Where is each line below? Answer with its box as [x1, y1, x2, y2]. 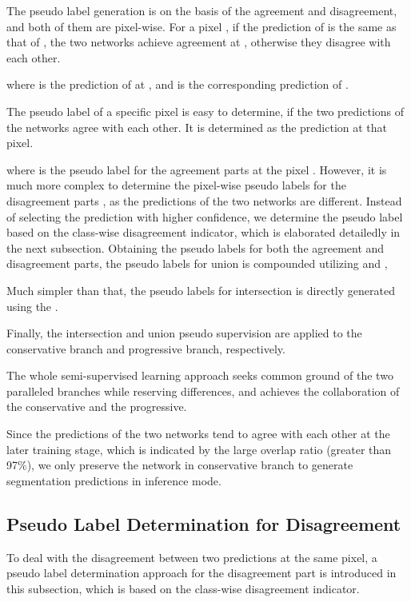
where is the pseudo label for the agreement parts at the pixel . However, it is [6, 161, 387, 177]
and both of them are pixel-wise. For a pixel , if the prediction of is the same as [6, 18, 397, 34]
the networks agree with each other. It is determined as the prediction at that [6, 118, 387, 135]
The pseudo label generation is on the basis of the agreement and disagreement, [6, 2, 397, 18]
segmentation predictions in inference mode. [6, 472, 221, 488]
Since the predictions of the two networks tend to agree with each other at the [6, 425, 390, 442]
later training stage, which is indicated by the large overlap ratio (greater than [6, 441, 392, 457]
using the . [6, 297, 58, 314]
